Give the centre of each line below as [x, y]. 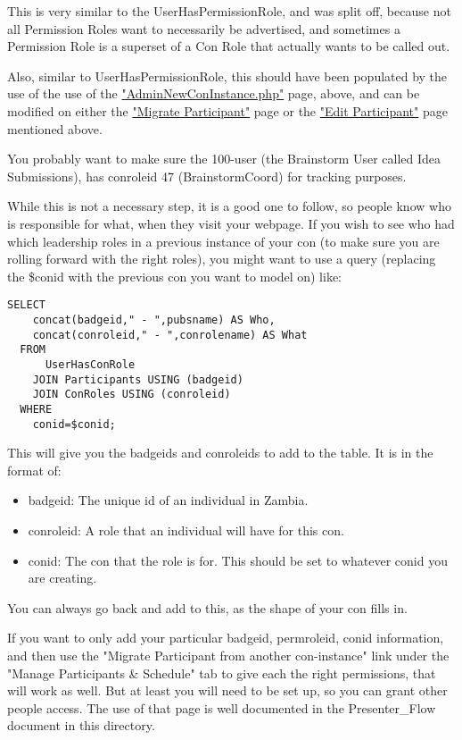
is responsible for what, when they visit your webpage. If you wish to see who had [231, 223]
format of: [34, 470]
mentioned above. [55, 128]
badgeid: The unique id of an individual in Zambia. [168, 500]
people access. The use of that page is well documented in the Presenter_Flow [222, 707]
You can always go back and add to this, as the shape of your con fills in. [207, 607]
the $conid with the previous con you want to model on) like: [175, 276]
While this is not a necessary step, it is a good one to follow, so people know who [229, 206]
